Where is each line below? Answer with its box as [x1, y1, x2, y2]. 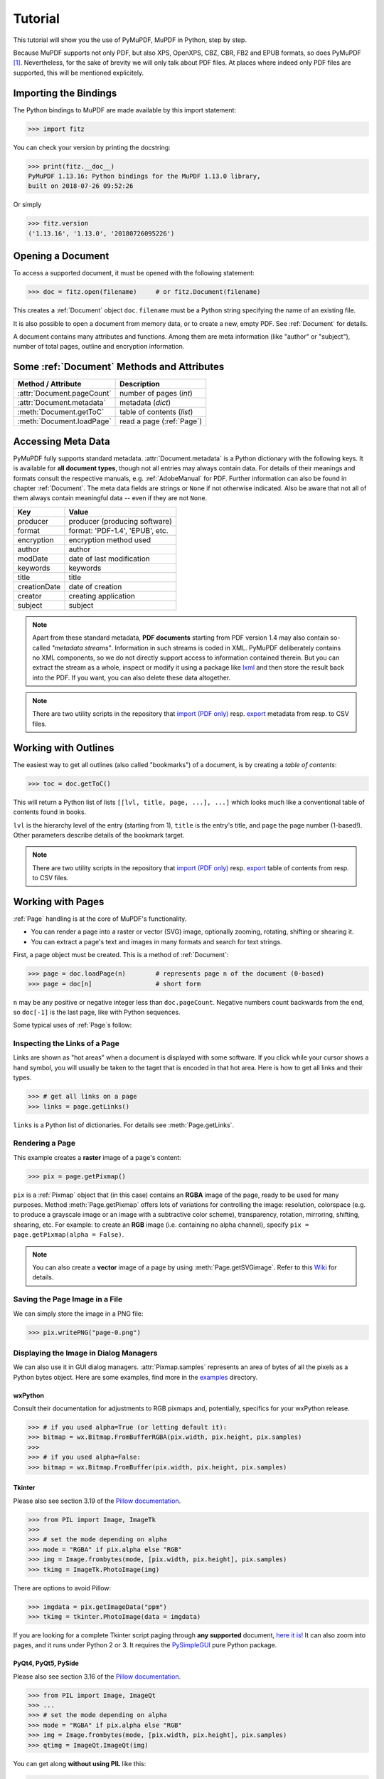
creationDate [17, 581, 61, 591]
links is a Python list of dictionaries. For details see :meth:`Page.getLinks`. [13, 1121, 235, 1129]
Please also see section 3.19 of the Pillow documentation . [13, 1496, 181, 1505]
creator [17, 591, 42, 601]
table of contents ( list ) [119, 407, 193, 417]
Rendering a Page [13, 1139, 76, 1149]
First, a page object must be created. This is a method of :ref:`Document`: [13, 951, 229, 959]
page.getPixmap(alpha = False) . [13, 1230, 124, 1239]
